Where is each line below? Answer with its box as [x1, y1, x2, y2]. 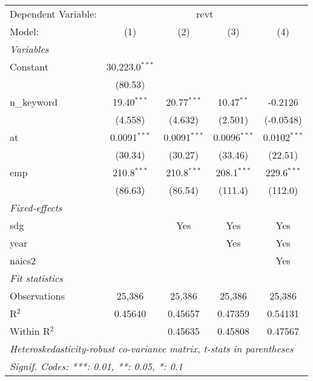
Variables [10, 42, 49, 56]
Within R [10, 324, 50, 338]
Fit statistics [10, 271, 63, 285]
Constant [10, 60, 49, 74]
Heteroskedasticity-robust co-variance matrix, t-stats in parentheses [10, 342, 294, 355]
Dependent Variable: [10, 7, 97, 21]
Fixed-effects [10, 201, 63, 215]
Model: [10, 24, 40, 38]
